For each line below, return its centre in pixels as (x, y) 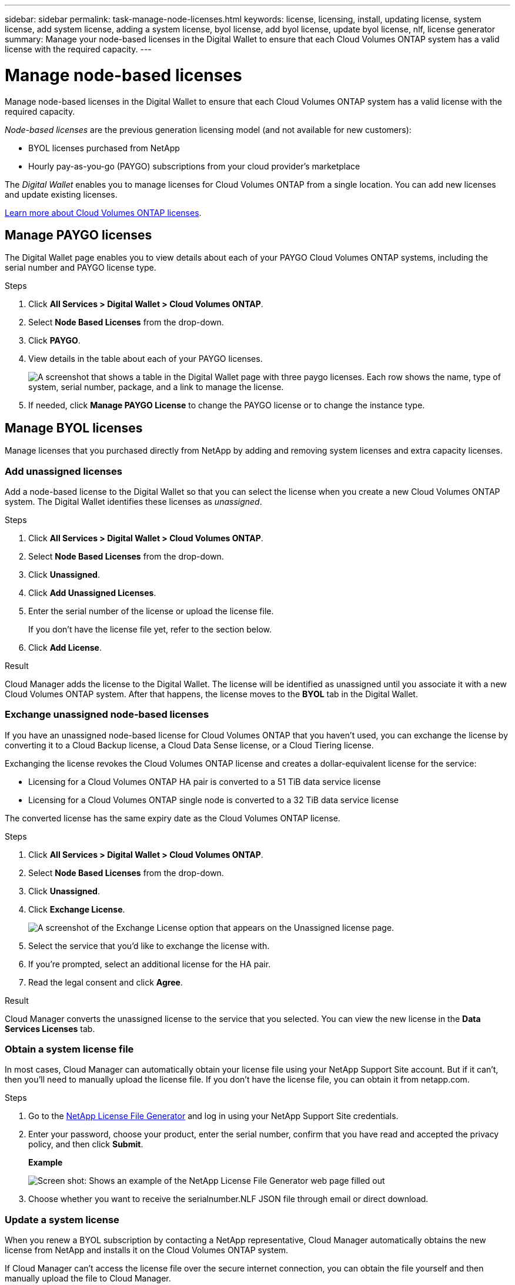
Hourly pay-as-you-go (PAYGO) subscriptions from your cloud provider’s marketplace (194, 166)
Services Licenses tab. (50, 1028)
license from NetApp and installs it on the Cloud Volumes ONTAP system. (147, 1250)
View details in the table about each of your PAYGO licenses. (146, 359)
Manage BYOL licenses (74, 428)
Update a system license (62, 1219)
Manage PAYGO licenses (78, 235)
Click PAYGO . (54, 341)
